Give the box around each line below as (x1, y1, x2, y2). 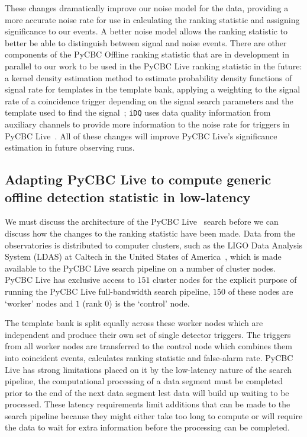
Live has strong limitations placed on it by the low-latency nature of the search (5, 363, 292, 375)
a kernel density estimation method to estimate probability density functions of (5, 71, 292, 84)
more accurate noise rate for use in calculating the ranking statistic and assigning (5, 13, 300, 25)
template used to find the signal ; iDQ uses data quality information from (5, 106, 271, 119)
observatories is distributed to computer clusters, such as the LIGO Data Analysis (5, 238, 303, 251)
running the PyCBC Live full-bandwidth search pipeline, (5, 285, 211, 297)
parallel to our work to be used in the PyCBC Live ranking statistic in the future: (5, 59, 302, 72)
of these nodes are (228, 285, 293, 297)
